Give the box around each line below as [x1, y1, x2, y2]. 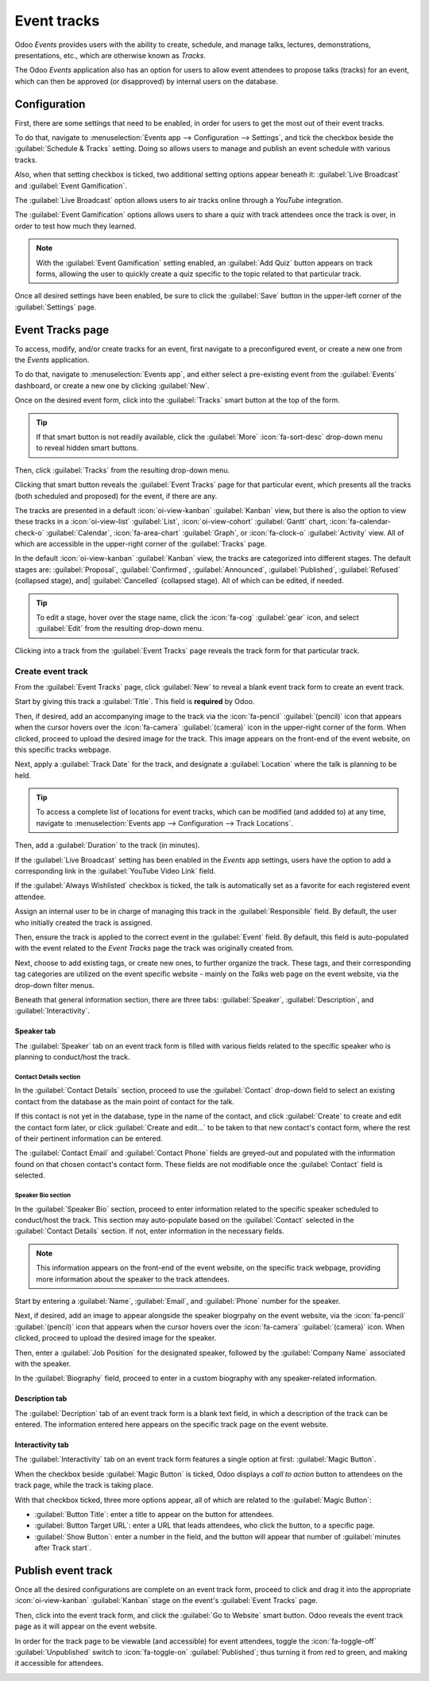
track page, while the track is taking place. [14, 1481, 154, 1490]
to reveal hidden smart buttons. [36, 443, 139, 453]
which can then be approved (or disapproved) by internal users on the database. [14, 76, 278, 86]
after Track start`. [34, 1543, 91, 1553]
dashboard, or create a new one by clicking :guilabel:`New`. [14, 380, 210, 390]
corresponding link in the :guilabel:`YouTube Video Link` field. [14, 866, 216, 876]
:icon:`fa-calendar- [329, 517, 392, 527]
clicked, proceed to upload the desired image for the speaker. [14, 1333, 217, 1343]
